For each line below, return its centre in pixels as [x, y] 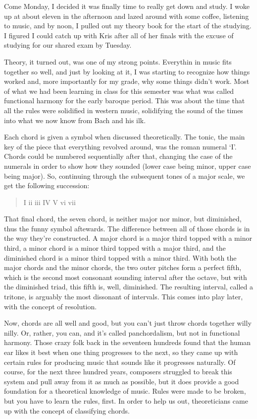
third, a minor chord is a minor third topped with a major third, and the [115, 248]
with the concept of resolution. [51, 306]
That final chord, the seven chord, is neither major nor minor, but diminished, [123, 219]
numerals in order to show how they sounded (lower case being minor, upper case [128, 166]
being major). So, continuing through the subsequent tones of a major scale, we [125, 175]
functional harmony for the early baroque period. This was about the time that [125, 101]
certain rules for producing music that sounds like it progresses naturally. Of [120, 362]
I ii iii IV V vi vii [50, 202]
